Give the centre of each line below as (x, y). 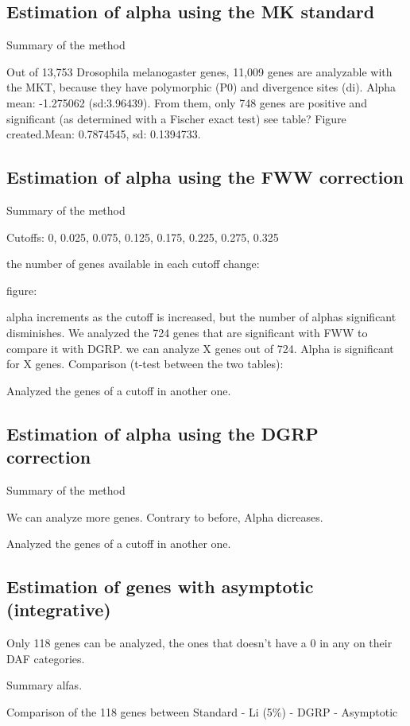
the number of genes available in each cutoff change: (133, 264)
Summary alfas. (44, 685)
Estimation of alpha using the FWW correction (205, 177)
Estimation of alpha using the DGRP (162, 433)
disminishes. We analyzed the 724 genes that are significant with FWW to (187, 332)
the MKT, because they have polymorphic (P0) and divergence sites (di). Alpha (201, 87)
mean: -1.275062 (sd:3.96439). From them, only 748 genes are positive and (187, 102)
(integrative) (59, 610)
